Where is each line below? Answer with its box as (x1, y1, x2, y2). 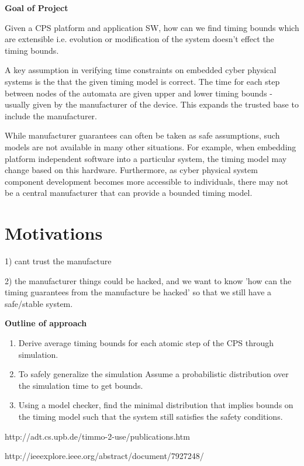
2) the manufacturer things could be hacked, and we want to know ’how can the (5, 274, 292, 286)
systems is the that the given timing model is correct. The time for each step (5, 75, 280, 87)
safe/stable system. (5, 297, 73, 309)
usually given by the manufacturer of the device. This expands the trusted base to (5, 98, 299, 111)
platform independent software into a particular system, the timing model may (5, 152, 287, 164)
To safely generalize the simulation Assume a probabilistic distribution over (18, 368, 289, 380)
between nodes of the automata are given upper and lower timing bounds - (5, 87, 272, 99)
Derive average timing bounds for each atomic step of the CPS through (18, 337, 274, 348)
